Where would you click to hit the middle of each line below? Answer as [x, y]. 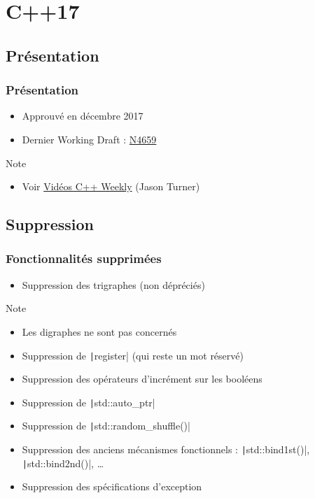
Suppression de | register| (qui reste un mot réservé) [133, 355]
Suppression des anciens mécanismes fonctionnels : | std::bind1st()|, [166, 449]
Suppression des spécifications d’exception [112, 486]
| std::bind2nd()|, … [63, 463]
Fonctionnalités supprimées [84, 258]
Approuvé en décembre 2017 [83, 116]
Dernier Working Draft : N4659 [89, 139]
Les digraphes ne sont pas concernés [99, 331]
